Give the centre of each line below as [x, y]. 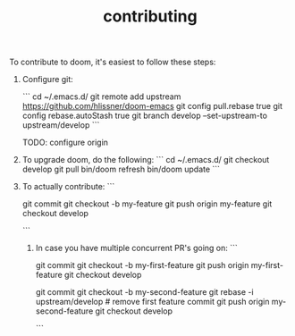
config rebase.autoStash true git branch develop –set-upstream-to [145, 116]
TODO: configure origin [65, 143]
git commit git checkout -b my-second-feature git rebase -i [144, 292]
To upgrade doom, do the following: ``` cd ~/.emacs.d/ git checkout [146, 160]
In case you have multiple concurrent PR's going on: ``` [137, 248]
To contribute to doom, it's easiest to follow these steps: [113, 62]
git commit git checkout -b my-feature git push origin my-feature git [147, 204]
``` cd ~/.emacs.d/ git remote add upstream [101, 97]
